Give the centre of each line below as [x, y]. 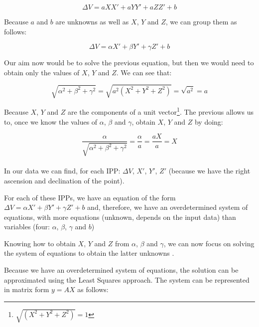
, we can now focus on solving [209, 243]
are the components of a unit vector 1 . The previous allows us [160, 111]
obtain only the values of [42, 72]
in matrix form [27, 289]
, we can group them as [201, 21]
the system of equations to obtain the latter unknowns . [89, 253]
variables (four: [27, 227]
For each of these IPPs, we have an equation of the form [90, 197]
